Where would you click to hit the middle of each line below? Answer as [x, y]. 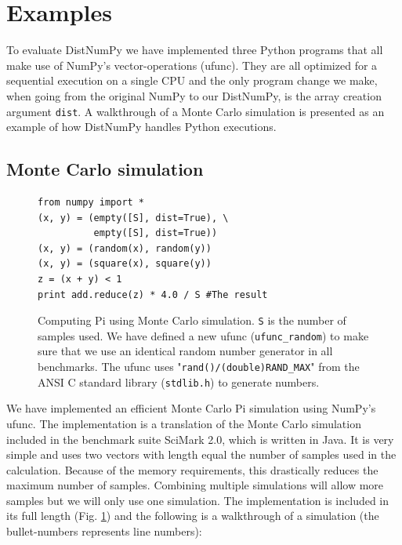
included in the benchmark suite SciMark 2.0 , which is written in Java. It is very [200, 439]
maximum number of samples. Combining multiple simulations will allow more [195, 485]
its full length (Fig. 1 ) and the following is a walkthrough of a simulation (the [193, 516]
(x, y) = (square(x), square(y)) [125, 264]
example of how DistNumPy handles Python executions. [141, 127]
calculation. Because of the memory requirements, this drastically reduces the [192, 469]
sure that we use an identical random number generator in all [185, 351]
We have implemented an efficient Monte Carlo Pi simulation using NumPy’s [191, 408]
